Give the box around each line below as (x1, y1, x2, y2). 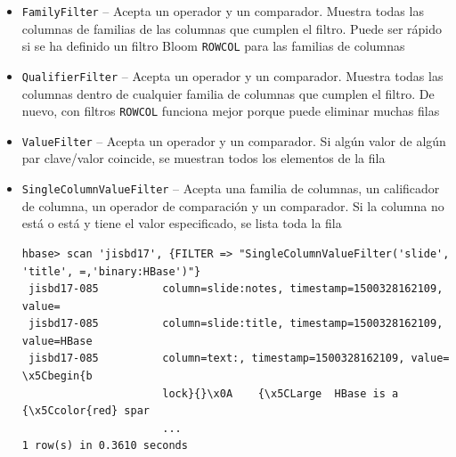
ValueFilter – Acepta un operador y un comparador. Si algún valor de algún (21, 131, 446, 150)
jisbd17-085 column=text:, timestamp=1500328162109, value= (28, 352, 450, 365)
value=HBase (21, 334, 93, 347)
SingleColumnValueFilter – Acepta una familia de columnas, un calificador (21, 179, 440, 198)
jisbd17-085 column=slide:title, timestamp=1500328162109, (28, 317, 444, 331)
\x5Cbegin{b (21, 370, 93, 383)
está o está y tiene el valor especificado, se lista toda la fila (21, 214, 342, 233)
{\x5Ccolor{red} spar (21, 404, 150, 418)
